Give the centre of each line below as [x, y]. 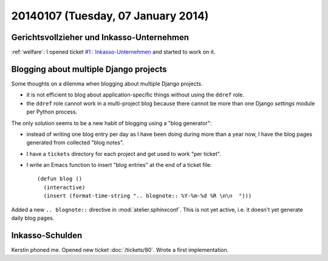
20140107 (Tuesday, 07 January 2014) [110, 16]
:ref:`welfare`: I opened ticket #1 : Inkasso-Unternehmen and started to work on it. [113, 52]
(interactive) [64, 187]
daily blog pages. [33, 218]
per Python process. [52, 112]
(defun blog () [60, 179]
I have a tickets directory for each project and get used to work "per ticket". [124, 154]
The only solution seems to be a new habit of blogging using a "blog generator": [111, 123]
